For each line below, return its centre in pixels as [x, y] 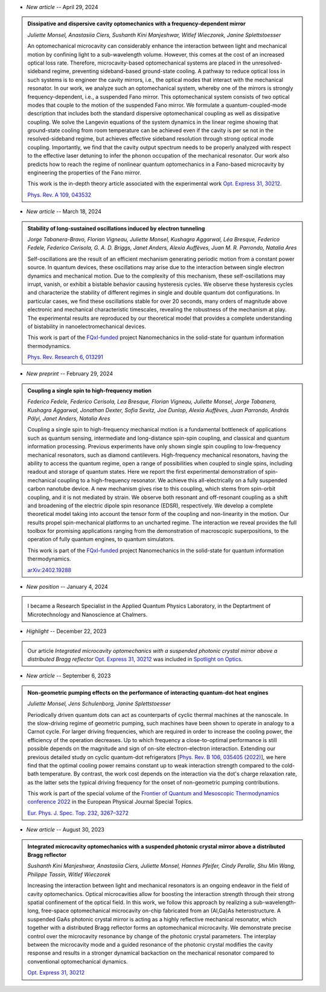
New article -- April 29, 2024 [62, 7]
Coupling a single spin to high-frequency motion [90, 390]
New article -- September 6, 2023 [69, 676]
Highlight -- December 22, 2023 [66, 631]
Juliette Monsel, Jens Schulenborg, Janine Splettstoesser [99, 704]
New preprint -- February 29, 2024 [70, 374]
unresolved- [267, 63]
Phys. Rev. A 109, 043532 [59, 195]
